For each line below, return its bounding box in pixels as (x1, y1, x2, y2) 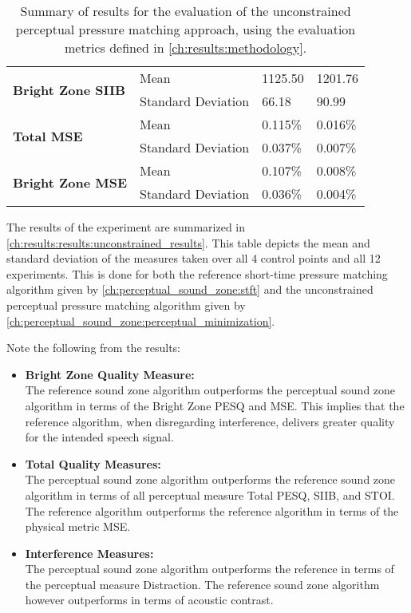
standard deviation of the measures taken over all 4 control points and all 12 (6, 250, 381, 267)
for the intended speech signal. (25, 429, 174, 445)
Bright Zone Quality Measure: (25, 366, 195, 382)
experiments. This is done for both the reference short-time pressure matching (6, 265, 388, 282)
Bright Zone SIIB (13, 80, 125, 99)
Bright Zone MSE (13, 172, 127, 192)
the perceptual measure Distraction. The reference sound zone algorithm (25, 575, 380, 592)
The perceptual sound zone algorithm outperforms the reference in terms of (25, 560, 394, 577)
